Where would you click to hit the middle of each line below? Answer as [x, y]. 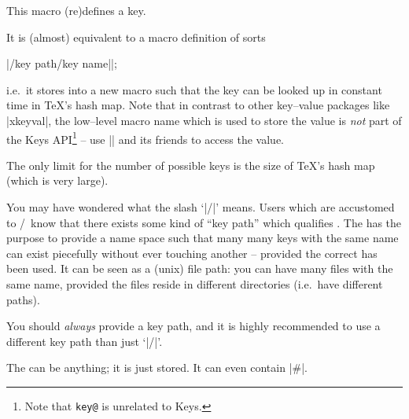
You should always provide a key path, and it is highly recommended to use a [193, 326]
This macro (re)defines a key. [76, 10]
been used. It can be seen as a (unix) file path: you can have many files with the [200, 268]
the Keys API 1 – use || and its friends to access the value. [145, 138]
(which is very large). [57, 180]
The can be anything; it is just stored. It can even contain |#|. [157, 368]
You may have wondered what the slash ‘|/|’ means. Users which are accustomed [201, 207]
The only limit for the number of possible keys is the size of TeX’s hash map [191, 165]
